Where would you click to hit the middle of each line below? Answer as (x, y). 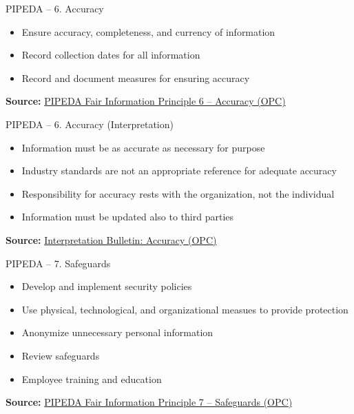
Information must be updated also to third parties (128, 217)
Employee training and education (92, 379)
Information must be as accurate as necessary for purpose (143, 147)
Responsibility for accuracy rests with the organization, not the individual (178, 193)
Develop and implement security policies (107, 286)
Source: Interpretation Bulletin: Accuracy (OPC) (111, 239)
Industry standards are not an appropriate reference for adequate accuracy (179, 170)
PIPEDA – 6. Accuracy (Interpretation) (90, 124)
